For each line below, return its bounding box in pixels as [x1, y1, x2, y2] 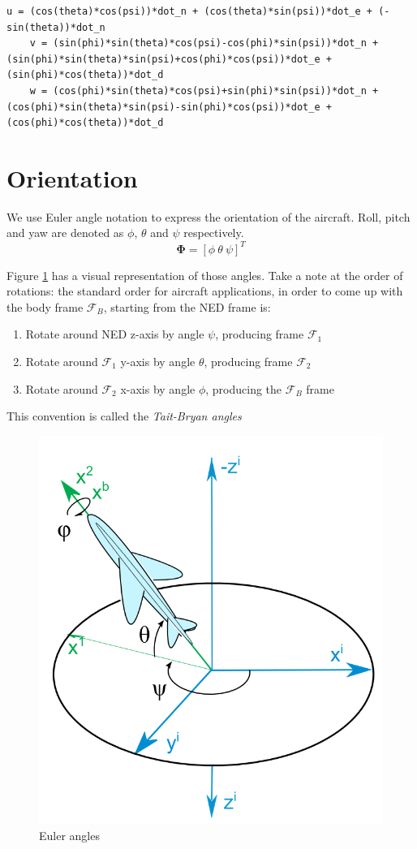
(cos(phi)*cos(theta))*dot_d [6, 117, 164, 129]
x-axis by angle [120, 380, 196, 397]
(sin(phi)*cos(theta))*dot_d [6, 69, 164, 81]
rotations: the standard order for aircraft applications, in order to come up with [6, 282, 403, 300]
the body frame [6, 298, 84, 315]
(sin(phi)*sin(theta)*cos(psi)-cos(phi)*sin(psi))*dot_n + [53, 37, 379, 50]
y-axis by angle [120, 352, 196, 369]
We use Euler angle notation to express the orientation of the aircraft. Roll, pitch [6, 208, 411, 225]
